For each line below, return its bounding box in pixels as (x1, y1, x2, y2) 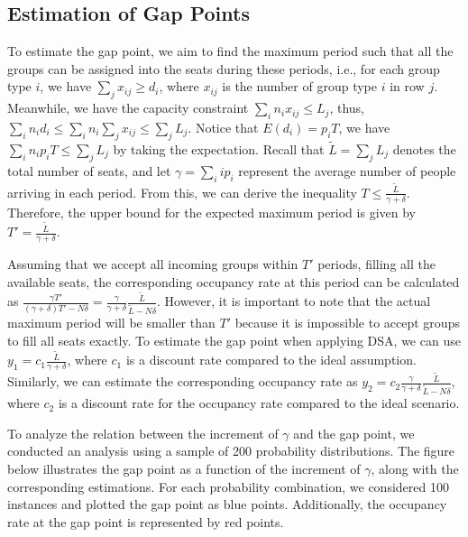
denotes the (392, 140, 456, 158)
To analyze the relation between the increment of (7, 423, 279, 442)
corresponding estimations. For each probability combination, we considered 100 (7, 477, 449, 495)
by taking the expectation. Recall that (113, 140, 325, 158)
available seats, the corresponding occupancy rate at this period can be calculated (7, 272, 460, 291)
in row (390, 77, 425, 96)
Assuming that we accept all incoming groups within (7, 255, 298, 273)
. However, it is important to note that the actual (157, 292, 431, 310)
